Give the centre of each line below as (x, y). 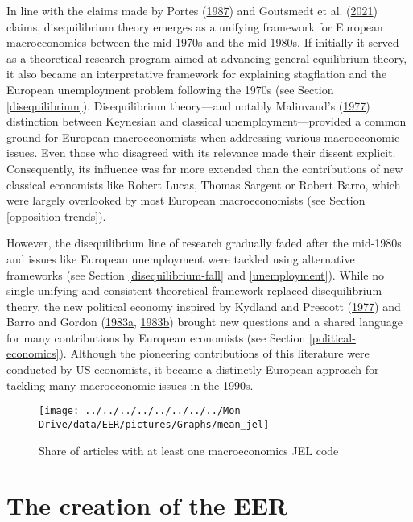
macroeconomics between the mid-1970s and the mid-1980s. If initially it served (203, 42)
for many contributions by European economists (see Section (156, 337)
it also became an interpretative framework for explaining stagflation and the (197, 74)
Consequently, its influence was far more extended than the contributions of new (205, 168)
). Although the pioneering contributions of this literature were (214, 353)
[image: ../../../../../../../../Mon (140, 411)
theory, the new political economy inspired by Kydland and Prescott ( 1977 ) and (204, 306)
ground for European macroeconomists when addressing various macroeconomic (203, 137)
